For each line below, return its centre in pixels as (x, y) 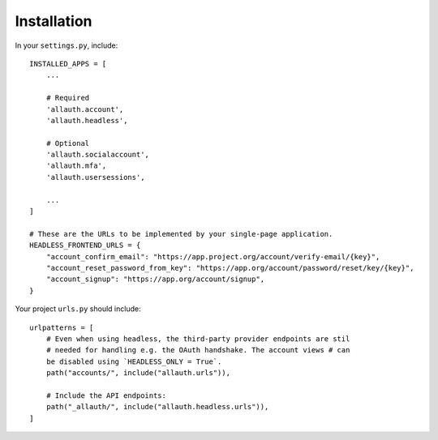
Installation (54, 21)
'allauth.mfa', (76, 166)
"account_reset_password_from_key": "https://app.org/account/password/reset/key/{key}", (230, 268)
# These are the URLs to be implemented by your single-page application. (181, 234)
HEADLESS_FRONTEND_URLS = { (85, 246)
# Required (68, 98)
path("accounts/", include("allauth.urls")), (138, 373)
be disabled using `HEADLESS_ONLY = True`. (134, 361)
